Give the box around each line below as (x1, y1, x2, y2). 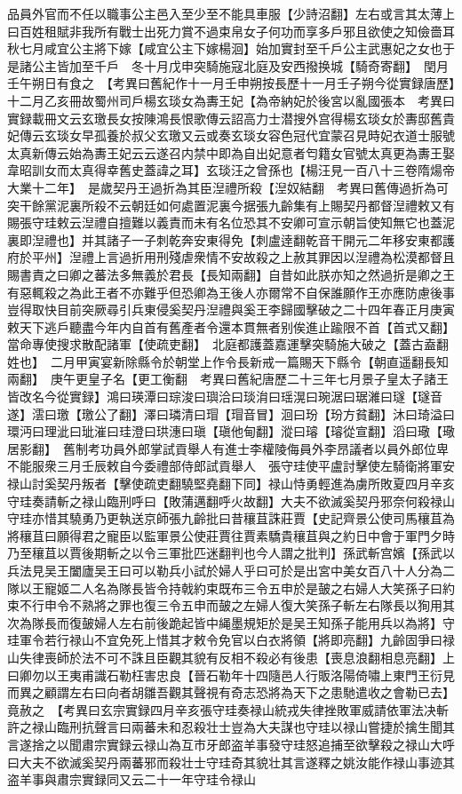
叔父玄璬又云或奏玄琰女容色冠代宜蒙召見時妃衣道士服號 (131, 126, 455, 145)
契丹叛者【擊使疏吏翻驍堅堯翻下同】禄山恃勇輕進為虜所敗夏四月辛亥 (56, 474, 455, 493)
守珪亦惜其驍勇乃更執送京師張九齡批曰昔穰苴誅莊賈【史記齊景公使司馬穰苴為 (7, 509, 455, 528)
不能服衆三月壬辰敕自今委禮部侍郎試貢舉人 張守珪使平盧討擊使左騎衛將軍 (7, 457, 442, 475)
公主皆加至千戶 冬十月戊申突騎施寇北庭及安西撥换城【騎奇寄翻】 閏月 (31, 56, 449, 75)
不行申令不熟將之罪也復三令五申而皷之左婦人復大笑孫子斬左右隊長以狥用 (19, 596, 442, 615)
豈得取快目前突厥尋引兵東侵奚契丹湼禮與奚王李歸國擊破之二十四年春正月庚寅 (7, 300, 455, 319)
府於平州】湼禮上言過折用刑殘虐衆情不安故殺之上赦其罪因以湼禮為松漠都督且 (7, 248, 455, 266)
